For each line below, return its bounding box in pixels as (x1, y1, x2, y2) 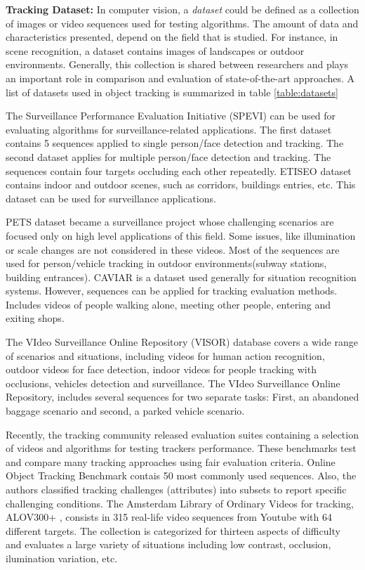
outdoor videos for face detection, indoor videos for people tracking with (6, 362, 317, 377)
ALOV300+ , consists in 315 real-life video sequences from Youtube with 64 (6, 510, 332, 524)
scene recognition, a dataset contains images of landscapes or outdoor (6, 43, 305, 58)
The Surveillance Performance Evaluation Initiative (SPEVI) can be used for (6, 108, 336, 123)
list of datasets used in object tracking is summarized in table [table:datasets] (6, 84, 338, 99)
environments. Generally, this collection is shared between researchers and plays (6, 57, 349, 72)
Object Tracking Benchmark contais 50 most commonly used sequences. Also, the (6, 468, 357, 483)
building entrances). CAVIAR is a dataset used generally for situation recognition (6, 269, 357, 284)
